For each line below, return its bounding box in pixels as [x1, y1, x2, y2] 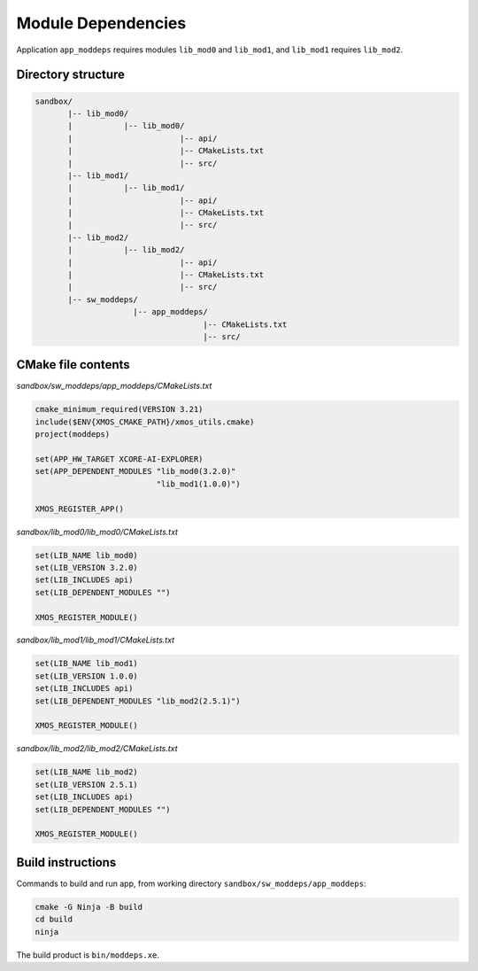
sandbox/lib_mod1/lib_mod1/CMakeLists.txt [16, 634, 175, 646]
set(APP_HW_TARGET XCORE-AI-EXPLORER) [35, 454, 204, 464]
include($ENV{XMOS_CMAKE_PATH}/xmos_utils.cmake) [35, 416, 255, 427]
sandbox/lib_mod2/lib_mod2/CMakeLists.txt [16, 743, 178, 754]
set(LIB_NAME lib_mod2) [35, 767, 139, 777]
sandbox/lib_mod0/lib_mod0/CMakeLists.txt [16, 526, 179, 537]
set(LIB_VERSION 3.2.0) [35, 563, 139, 572]
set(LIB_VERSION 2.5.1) [35, 780, 139, 789]
